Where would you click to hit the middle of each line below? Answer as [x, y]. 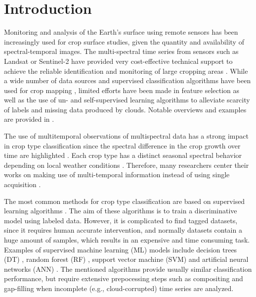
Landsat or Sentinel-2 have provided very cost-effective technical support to [118, 61]
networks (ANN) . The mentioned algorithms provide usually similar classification [128, 269]
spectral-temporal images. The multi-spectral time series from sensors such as [121, 51]
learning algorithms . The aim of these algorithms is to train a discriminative [121, 211]
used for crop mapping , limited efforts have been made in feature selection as [122, 90]
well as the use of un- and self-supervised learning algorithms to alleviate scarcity [127, 100]
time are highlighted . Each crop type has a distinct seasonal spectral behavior [123, 155]
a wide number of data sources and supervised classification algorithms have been [128, 80]
